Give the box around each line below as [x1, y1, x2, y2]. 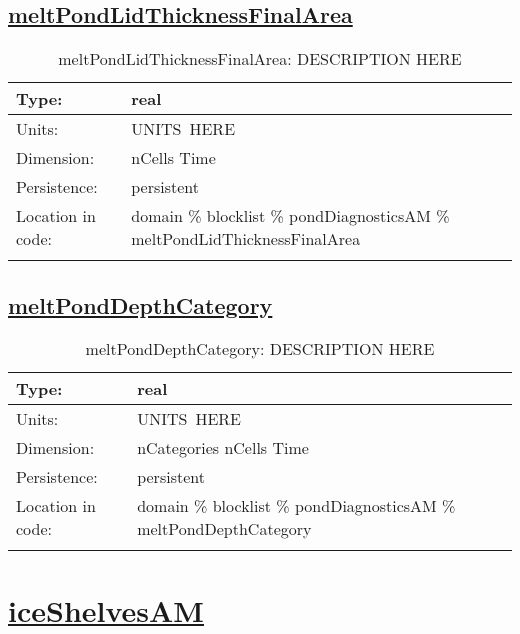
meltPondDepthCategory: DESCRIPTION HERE [85, 337, 435, 361]
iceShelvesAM [8, 589, 204, 630]
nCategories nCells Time [137, 436, 309, 460]
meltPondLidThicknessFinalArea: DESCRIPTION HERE [58, 47, 462, 71]
